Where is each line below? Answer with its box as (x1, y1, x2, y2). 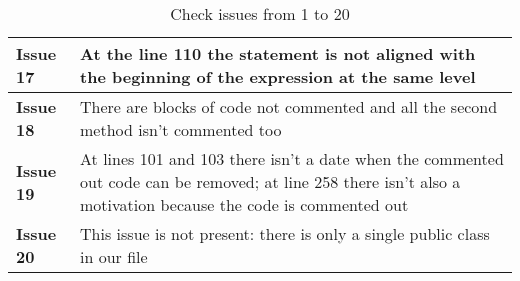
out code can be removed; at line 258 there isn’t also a (80, 170, 461, 193)
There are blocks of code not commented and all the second (80, 95, 498, 118)
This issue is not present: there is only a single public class (80, 222, 490, 245)
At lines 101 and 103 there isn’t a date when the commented (80, 147, 504, 170)
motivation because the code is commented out (80, 193, 409, 216)
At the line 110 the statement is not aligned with (80, 42, 476, 65)
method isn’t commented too (80, 118, 282, 141)
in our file (80, 245, 148, 268)
